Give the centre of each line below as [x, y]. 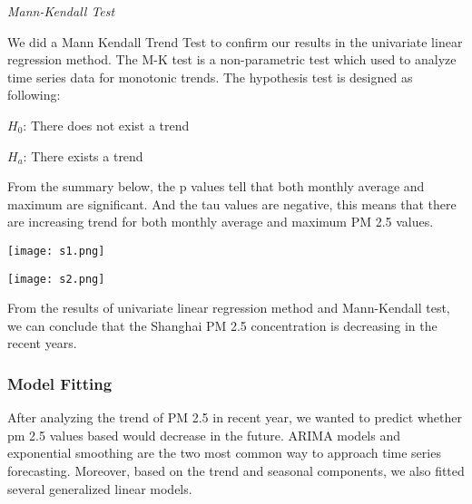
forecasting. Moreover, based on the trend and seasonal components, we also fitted [236, 471]
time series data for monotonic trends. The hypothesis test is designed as [210, 77]
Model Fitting [60, 383]
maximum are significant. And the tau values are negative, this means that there [232, 204]
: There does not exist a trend [106, 125]
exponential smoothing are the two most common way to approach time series [224, 453]
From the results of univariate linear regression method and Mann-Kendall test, [229, 308]
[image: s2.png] [56, 279]
